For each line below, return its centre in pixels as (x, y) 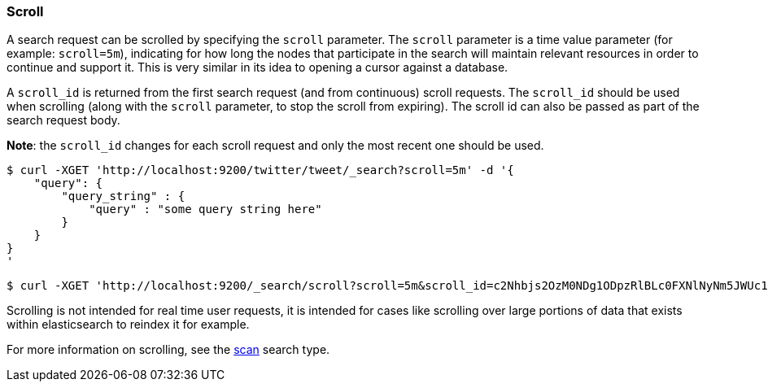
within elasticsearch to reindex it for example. (128, 325)
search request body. (63, 120)
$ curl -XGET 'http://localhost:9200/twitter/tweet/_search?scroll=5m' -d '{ (260, 170)
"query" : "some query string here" (205, 209)
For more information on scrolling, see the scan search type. (168, 350)
